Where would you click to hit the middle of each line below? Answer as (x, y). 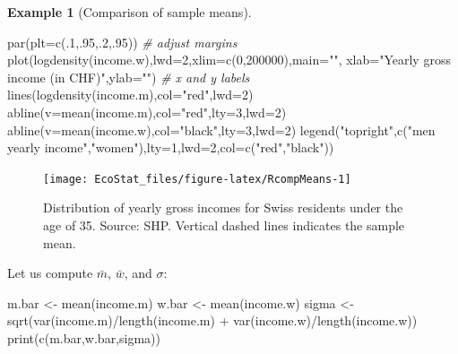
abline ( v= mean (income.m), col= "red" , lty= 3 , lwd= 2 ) (147, 112)
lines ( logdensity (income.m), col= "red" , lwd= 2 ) (130, 95)
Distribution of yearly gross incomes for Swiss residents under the (223, 207)
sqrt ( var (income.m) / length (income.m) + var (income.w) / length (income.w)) (212, 320)
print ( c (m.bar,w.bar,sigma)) (84, 337)
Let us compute (50, 273)
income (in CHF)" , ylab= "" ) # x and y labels (129, 77)
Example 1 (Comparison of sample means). (130, 12)
